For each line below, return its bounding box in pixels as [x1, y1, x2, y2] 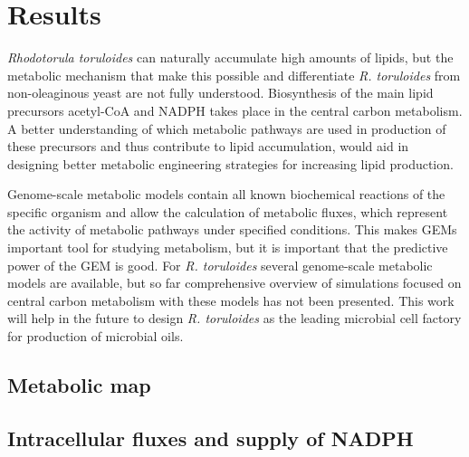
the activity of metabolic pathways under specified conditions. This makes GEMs [7, 220, 457, 239]
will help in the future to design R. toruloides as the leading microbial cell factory [7, 309, 462, 328]
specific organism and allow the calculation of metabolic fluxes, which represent [7, 202, 448, 221]
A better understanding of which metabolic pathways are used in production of [7, 119, 446, 138]
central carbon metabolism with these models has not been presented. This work [7, 290, 455, 309]
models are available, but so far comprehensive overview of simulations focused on [7, 273, 462, 292]
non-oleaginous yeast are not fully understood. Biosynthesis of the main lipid [7, 83, 434, 102]
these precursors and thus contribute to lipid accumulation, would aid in [7, 137, 409, 156]
